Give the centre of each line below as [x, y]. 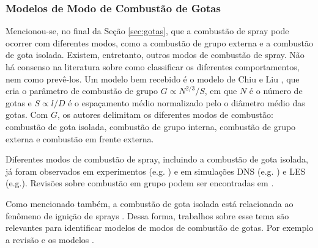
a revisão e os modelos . [50, 239]
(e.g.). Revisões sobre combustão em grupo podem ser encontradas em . [140, 183]
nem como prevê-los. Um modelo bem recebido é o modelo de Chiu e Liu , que [153, 78]
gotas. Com [27, 115]
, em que [221, 91]
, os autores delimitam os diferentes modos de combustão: [165, 115]
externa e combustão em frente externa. [80, 138]
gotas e [19, 102]
